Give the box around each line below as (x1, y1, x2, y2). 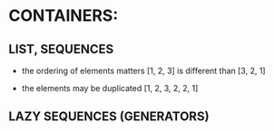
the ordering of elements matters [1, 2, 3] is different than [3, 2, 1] (21, 65, 266, 76)
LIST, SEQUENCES (8, 42, 114, 57)
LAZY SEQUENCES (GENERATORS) (8, 109, 210, 125)
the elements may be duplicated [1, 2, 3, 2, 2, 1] (21, 83, 199, 93)
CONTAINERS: (8, 5, 119, 26)
